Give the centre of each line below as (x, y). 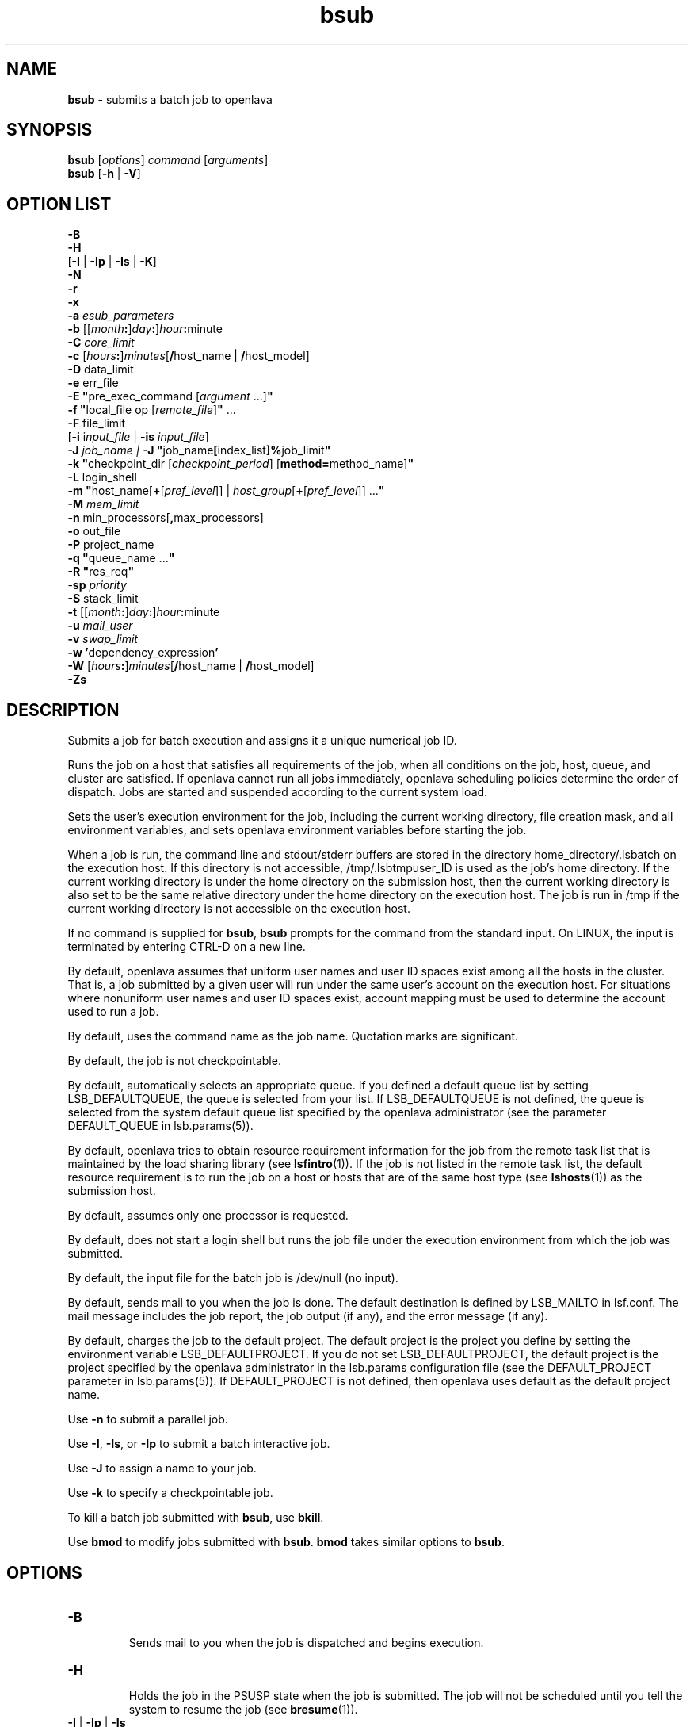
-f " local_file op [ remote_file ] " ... (152, 410)
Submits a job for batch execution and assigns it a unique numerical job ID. (262, 741)
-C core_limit (101, 343)
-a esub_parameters (121, 316)
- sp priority (97, 585)
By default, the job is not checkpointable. (174, 1061)
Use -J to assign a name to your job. (162, 1469)
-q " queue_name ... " (121, 558)
